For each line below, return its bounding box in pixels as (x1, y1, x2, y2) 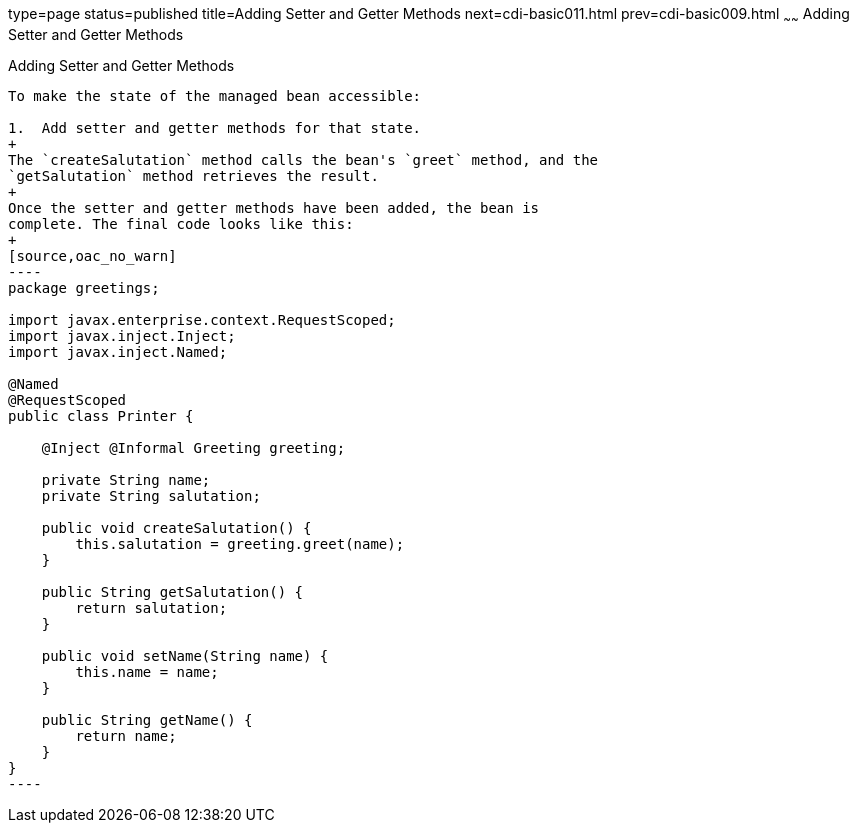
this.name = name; (75, 663, 219, 680)
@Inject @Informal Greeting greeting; (41, 439, 346, 456)
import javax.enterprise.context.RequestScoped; (8, 311, 396, 328)
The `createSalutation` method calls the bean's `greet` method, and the (8, 151, 599, 168)
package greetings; (8, 279, 160, 296)
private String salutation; (41, 487, 261, 504)
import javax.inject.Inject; (8, 327, 236, 344)
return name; (75, 727, 177, 744)
